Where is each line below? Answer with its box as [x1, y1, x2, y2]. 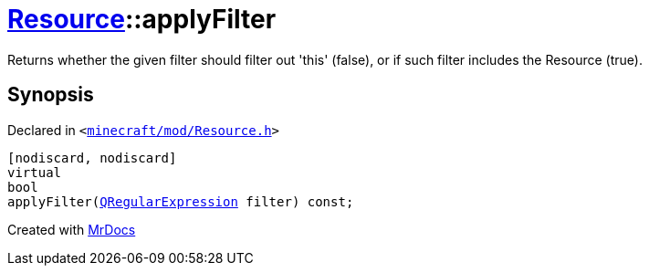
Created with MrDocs [7, 221, 136, 237]
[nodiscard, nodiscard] [7, 150, 177, 165]
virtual [7, 164, 62, 180]
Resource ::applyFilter [7, 4, 277, 35]
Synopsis [7, 83, 94, 107]
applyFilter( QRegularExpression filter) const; [7, 194, 354, 209]
